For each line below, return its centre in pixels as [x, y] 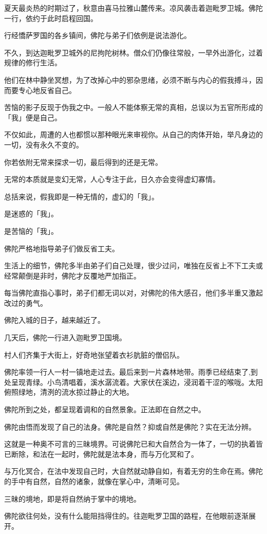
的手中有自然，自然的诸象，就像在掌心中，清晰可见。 [94, 481]
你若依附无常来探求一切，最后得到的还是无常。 [83, 162]
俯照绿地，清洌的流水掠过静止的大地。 [69, 392]
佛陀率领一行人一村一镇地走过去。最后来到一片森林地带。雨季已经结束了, [127, 372]
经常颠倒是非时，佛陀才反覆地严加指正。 [72, 275]
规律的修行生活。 [33, 62]
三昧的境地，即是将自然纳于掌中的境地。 [72, 498]
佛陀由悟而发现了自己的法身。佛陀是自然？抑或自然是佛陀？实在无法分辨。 [130, 426]
